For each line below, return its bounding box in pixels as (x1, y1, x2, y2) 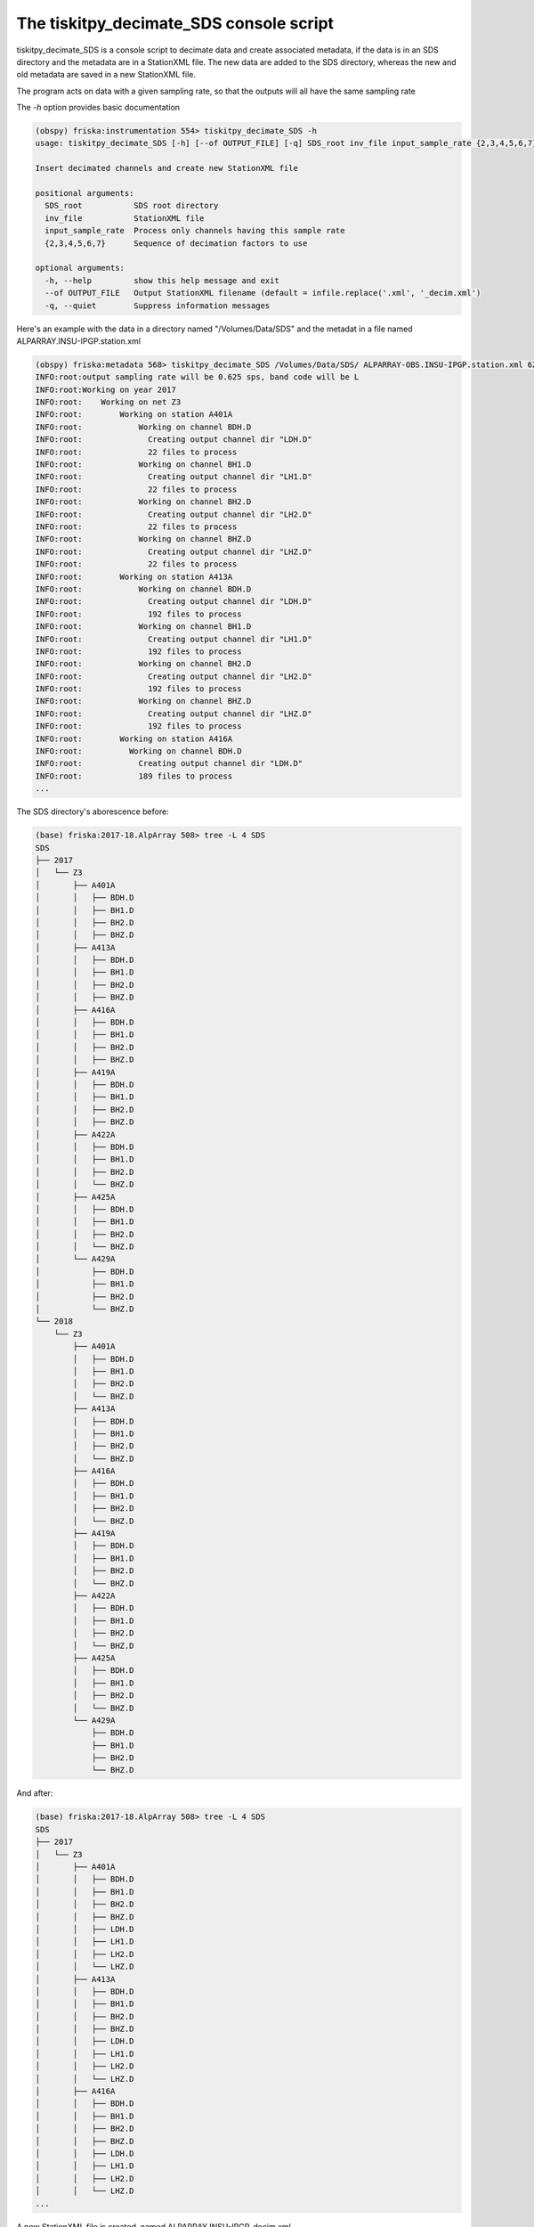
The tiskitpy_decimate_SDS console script (16, 13, 334, 33)
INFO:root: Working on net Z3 (35, 397, 182, 407)
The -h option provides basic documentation (16, 102, 181, 113)
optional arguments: (35, 263, 125, 273)
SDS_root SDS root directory (44, 200, 219, 211)
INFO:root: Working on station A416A (35, 733, 233, 744)
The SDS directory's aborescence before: (16, 806, 169, 817)
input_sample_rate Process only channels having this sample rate (44, 225, 345, 236)
